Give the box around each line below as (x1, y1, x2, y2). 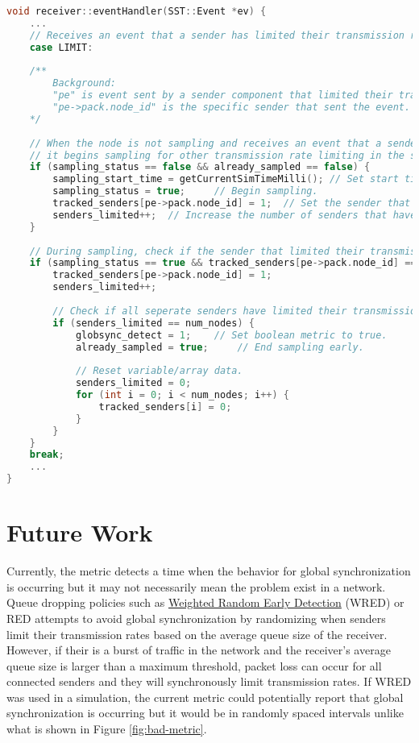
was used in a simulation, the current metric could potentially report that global (6, 688, 404, 705)
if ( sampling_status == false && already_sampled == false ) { (29, 161, 371, 173)
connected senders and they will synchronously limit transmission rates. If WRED (6, 673, 412, 690)
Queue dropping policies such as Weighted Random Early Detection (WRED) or (6, 594, 404, 611)
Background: (52, 77, 117, 89)
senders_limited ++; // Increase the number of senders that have (52, 209, 417, 221)
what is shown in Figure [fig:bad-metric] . (6, 720, 207, 737)
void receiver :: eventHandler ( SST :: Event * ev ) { (6, 6, 267, 17)
